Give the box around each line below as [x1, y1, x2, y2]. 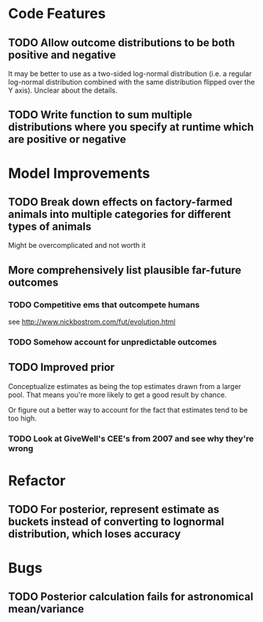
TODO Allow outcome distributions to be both [8, 36, 236, 49]
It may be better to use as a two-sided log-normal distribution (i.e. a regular [8, 69, 253, 78]
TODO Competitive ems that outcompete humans [8, 299, 200, 310]
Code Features [8, 5, 106, 23]
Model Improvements [8, 164, 151, 182]
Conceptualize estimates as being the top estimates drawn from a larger [8, 381, 242, 391]
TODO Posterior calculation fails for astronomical [8, 590, 254, 603]
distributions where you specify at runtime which [8, 121, 254, 134]
